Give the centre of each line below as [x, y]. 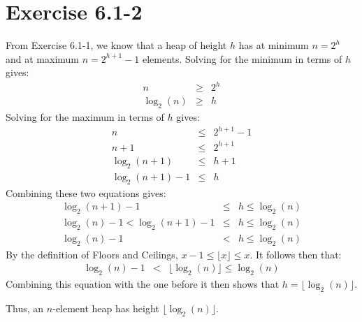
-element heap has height [106, 308]
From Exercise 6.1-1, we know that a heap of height [116, 45]
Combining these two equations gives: [86, 192]
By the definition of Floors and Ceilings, [92, 254]
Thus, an [25, 308]
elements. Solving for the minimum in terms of [242, 58]
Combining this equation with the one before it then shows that [143, 284]
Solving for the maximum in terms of [85, 117]
